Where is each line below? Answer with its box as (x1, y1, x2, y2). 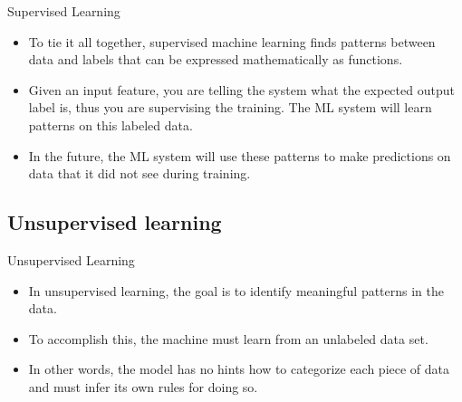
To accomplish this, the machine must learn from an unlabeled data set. (28, 329, 428, 348)
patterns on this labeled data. (28, 115, 193, 134)
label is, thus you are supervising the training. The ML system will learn (28, 98, 432, 117)
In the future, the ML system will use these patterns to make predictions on (28, 146, 451, 165)
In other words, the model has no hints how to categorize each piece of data (28, 359, 450, 378)
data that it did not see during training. (28, 164, 251, 183)
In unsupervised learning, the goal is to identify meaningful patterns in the (28, 281, 445, 300)
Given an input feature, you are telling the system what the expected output (28, 80, 455, 99)
